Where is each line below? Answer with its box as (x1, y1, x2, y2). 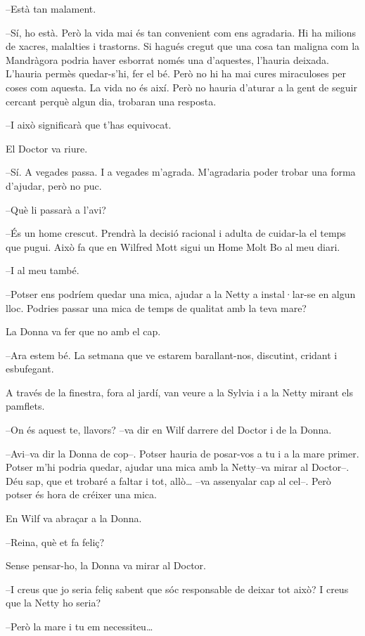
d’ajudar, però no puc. (6, 178, 102, 193)
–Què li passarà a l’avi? (6, 202, 106, 216)
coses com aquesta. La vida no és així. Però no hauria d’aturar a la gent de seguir (6, 79, 357, 94)
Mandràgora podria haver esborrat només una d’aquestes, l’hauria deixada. (6, 52, 329, 67)
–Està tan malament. (6, 1, 96, 15)
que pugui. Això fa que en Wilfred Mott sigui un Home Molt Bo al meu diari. (6, 239, 340, 254)
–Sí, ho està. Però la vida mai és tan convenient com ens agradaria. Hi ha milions (6, 25, 356, 39)
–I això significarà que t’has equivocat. (6, 117, 172, 132)
